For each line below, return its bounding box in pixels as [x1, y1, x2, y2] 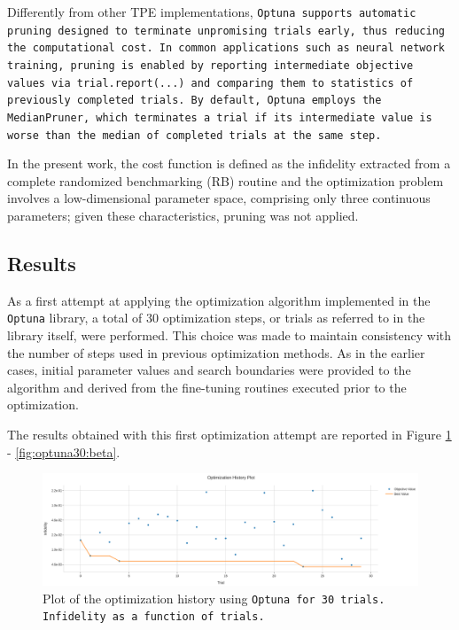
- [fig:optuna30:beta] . [7, 442, 121, 461]
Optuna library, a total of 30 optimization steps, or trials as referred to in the [7, 308, 425, 327]
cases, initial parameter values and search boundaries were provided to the [7, 361, 411, 379]
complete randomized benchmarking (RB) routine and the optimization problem [7, 171, 444, 190]
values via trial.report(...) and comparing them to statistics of [7, 76, 414, 89]
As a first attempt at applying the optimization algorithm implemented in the [7, 291, 431, 309]
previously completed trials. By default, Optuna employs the [7, 94, 382, 107]
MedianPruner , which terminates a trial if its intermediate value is [7, 111, 432, 124]
